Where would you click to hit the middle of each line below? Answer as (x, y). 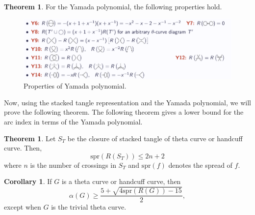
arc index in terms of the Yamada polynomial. (73, 121)
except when (23, 207)
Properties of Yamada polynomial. (75, 86)
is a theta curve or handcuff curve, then (121, 181)
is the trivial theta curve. (89, 207)
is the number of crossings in (73, 165)
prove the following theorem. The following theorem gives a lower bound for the (124, 112)
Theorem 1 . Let (30, 138)
